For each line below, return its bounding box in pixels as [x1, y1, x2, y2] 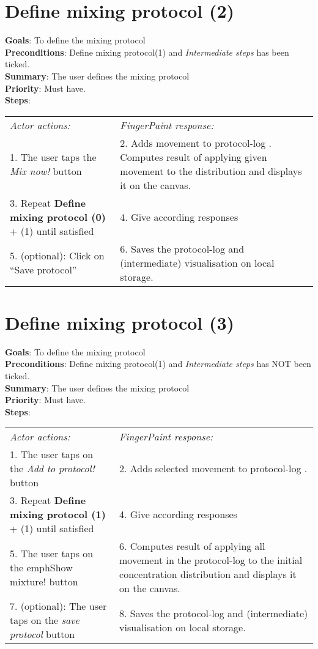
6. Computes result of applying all [119, 539, 265, 554]
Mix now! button [10, 163, 82, 178]
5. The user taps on [10, 546, 94, 560]
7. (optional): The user [10, 599, 107, 614]
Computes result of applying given [120, 149, 267, 164]
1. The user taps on [10, 447, 94, 462]
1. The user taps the [10, 149, 97, 164]
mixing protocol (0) [10, 209, 106, 224]
